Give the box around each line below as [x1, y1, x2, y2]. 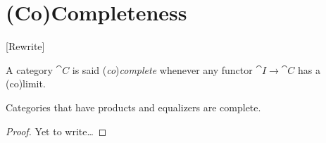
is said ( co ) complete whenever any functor [72, 62, 253, 77]
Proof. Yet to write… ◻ [6, 123, 107, 138]
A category [6, 62, 53, 77]
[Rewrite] [6, 39, 45, 54]
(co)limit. [6, 76, 46, 91]
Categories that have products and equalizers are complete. [6, 99, 261, 114]
